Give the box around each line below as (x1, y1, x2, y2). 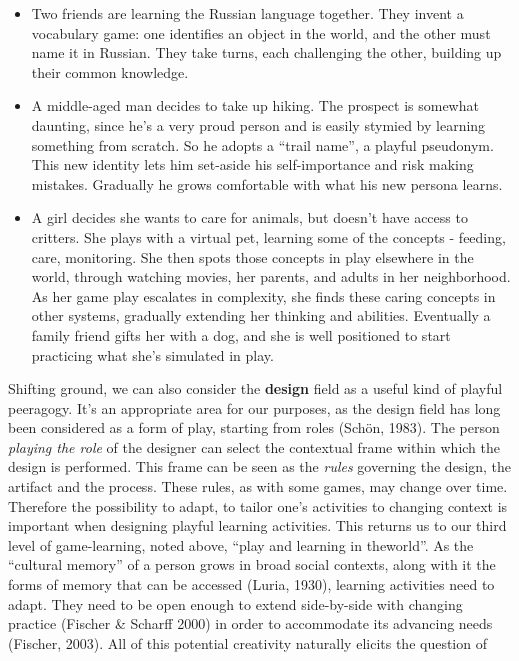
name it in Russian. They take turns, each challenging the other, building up (31, 42, 502, 63)
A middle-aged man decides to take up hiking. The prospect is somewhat (31, 95, 479, 116)
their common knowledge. (31, 61, 189, 82)
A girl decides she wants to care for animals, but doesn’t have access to (31, 207, 468, 228)
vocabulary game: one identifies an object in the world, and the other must (31, 22, 491, 43)
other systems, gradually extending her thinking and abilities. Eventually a (31, 305, 491, 326)
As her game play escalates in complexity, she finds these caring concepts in (31, 285, 496, 306)
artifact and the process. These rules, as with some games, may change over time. (8, 476, 508, 497)
